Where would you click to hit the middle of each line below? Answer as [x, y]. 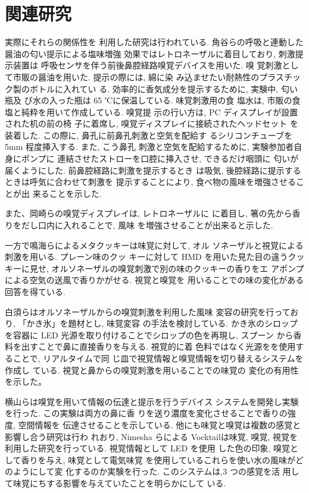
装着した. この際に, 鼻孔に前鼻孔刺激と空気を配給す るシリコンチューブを [149, 135]
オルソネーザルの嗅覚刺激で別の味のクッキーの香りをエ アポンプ [178, 268]
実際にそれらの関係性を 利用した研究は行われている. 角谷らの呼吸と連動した [154, 42]
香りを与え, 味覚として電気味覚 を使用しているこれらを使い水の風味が [158, 459]
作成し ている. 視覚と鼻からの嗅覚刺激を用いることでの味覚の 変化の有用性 [152, 370]
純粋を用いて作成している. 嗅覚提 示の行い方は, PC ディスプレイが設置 [160, 112]
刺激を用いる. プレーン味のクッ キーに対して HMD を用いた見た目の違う [146, 257]
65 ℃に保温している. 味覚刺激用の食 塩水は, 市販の [193, 100]
